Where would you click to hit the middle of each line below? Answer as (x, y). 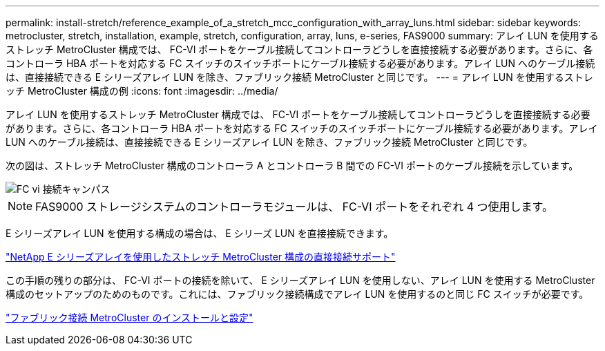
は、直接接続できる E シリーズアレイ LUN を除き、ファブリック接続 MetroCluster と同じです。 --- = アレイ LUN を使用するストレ (299, 77)
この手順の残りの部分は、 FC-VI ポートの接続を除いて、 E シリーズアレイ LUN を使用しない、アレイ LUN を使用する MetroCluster (300, 280)
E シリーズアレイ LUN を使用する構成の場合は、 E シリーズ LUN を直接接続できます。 (200, 233)
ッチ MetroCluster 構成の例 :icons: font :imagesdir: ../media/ (142, 91)
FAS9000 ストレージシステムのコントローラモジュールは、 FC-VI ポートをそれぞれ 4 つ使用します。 (294, 207)
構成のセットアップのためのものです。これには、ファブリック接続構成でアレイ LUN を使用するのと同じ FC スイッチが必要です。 (297, 294)
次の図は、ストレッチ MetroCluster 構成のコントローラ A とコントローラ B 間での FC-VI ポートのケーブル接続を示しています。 (292, 165)
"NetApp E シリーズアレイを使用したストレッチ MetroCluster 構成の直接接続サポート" (201, 257)
